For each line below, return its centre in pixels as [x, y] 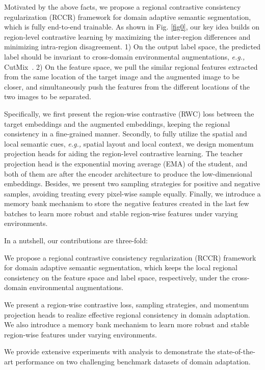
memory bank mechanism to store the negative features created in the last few [127, 203]
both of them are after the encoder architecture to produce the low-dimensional [128, 173]
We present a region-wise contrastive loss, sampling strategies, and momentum [127, 305]
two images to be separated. [48, 96]
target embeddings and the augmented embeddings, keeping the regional [117, 123]
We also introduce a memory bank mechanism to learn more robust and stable [127, 324]
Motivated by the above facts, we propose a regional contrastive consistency [123, 7]
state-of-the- [236, 351]
